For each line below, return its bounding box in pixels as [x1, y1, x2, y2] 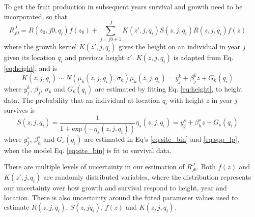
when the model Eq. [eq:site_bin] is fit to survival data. [4, 145, 172, 155]
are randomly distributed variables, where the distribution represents [43, 171, 251, 182]
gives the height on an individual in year [118, 41, 240, 52]
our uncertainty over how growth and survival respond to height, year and [4, 182, 227, 192]
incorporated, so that [4, 11, 67, 21]
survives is [4, 105, 35, 115]
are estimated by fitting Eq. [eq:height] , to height [95, 83, 243, 93]
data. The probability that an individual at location [4, 94, 160, 105]
